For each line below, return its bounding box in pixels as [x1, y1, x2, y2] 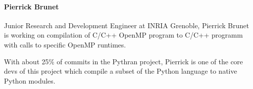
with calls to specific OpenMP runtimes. [4, 39, 126, 49]
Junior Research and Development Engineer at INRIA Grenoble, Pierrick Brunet [4, 20, 249, 30]
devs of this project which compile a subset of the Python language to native [4, 66, 237, 76]
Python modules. [4, 75, 55, 86]
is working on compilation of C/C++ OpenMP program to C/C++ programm [4, 30, 243, 40]
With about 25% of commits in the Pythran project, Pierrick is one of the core [4, 56, 243, 66]
